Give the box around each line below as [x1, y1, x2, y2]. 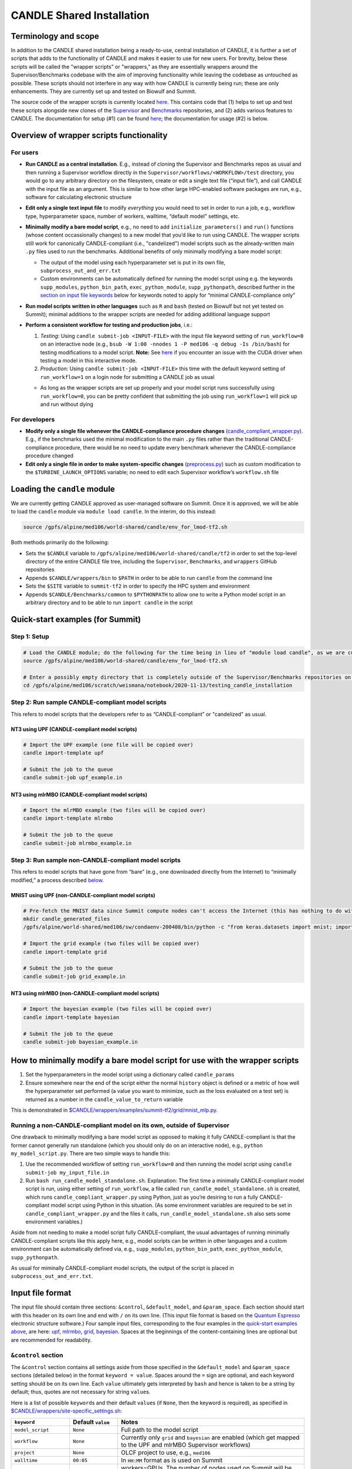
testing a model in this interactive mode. [40, 357, 137, 364]
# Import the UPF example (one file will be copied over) [23, 741, 194, 748]
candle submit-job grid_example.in [23, 973, 126, 980]
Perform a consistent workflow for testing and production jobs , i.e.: [25, 321, 193, 328]
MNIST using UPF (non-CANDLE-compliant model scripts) [11, 891, 155, 898]
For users [11, 148, 39, 156]
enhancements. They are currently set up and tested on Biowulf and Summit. [11, 88, 197, 95]
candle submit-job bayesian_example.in [23, 1038, 138, 1045]
